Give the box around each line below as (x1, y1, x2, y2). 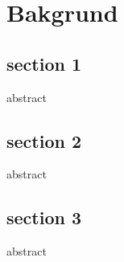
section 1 (6, 51, 82, 76)
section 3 (6, 205, 82, 230)
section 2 (6, 128, 82, 153)
